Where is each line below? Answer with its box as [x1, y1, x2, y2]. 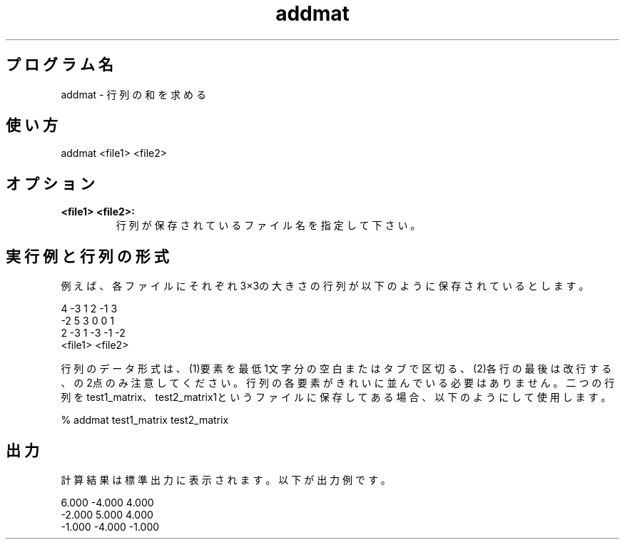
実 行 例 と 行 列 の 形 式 [6, 247, 169, 265]
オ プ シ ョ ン [6, 174, 95, 193]
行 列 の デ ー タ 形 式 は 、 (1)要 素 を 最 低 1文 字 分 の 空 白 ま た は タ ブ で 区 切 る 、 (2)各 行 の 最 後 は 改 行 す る [61, 362, 612, 375]
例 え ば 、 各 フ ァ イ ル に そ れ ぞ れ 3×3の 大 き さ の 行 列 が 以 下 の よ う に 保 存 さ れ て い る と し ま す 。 [61, 280, 589, 292]
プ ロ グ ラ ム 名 [6, 56, 113, 74]
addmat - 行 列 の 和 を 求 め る [61, 88, 206, 101]
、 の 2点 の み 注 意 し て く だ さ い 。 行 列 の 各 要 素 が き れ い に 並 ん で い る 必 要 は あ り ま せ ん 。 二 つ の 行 [61, 377, 615, 389]
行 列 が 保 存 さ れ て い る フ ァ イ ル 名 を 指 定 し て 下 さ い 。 [116, 219, 421, 232]
